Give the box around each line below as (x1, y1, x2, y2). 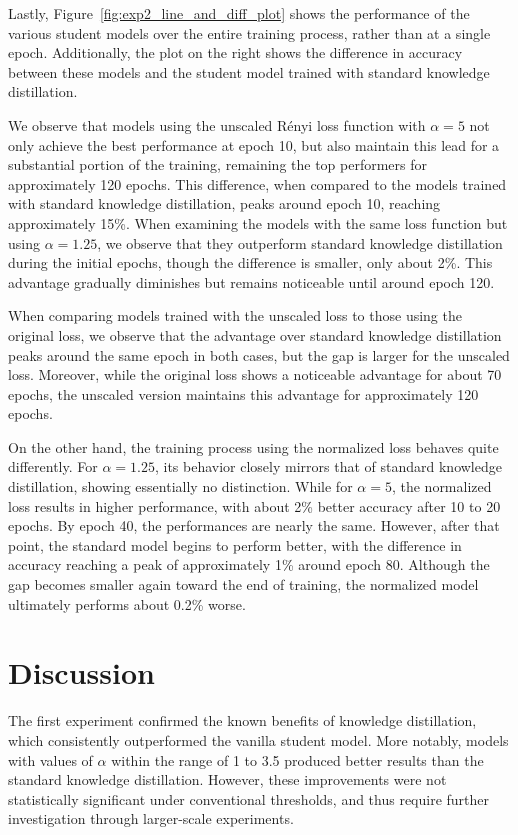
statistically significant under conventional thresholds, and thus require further (8, 788, 490, 809)
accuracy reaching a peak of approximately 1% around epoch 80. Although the (8, 554, 490, 575)
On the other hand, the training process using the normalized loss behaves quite (8, 436, 499, 457)
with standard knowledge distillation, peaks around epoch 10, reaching (8, 193, 441, 214)
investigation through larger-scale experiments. (8, 808, 294, 829)
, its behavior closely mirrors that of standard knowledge (154, 456, 502, 477)
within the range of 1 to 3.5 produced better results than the (111, 749, 484, 770)
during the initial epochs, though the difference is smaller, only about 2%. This (8, 252, 493, 273)
